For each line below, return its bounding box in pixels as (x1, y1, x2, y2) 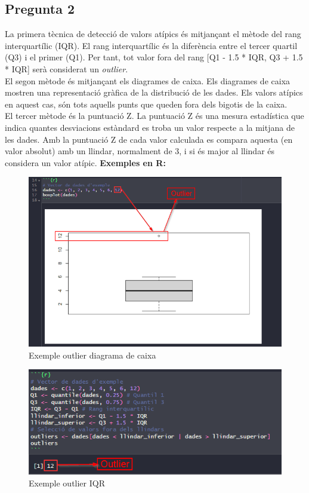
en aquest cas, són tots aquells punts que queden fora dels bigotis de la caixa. (5, 97, 288, 110)
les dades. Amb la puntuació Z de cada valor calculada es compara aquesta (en (5, 133, 293, 145)
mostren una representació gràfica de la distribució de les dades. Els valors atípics (5, 86, 303, 99)
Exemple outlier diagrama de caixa (29, 348, 156, 361)
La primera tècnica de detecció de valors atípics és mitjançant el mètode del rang (5, 27, 301, 40)
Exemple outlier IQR (29, 476, 105, 489)
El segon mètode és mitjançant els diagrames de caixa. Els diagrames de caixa (5, 74, 291, 87)
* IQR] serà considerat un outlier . (5, 62, 128, 75)
